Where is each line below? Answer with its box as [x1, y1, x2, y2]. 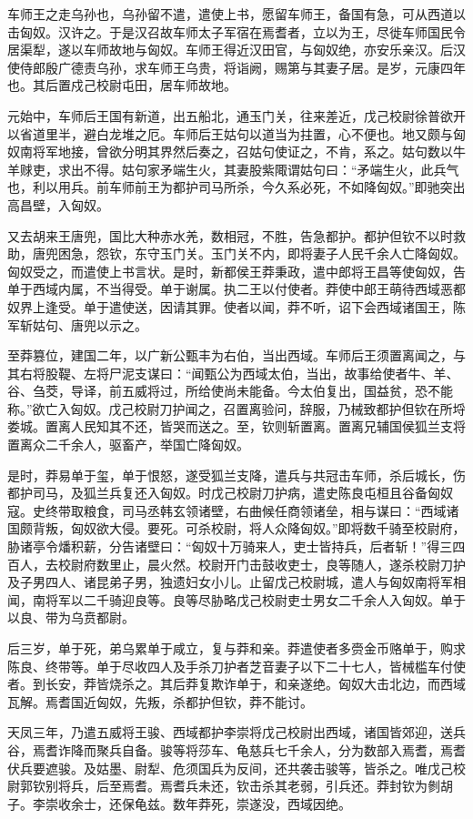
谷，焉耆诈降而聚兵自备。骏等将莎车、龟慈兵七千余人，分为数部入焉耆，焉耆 [7, 740, 466, 759]
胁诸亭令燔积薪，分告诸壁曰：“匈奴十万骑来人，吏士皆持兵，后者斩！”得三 [7, 537, 453, 556]
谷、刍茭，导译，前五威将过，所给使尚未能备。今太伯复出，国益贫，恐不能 [7, 381, 453, 400]
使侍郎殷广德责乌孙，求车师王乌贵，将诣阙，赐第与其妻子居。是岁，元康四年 [7, 57, 466, 76]
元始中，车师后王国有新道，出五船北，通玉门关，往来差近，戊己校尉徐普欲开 [7, 106, 466, 125]
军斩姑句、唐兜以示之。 [7, 315, 147, 334]
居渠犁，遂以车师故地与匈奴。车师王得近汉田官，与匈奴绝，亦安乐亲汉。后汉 [7, 40, 466, 59]
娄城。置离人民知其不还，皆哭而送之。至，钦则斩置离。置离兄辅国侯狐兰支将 [7, 417, 466, 436]
